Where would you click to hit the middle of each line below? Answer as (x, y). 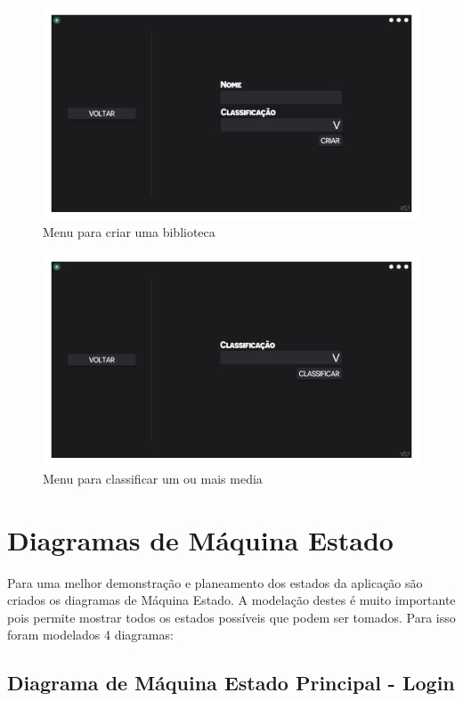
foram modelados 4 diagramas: (90, 635)
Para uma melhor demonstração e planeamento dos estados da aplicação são (215, 582)
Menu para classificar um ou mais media (153, 478)
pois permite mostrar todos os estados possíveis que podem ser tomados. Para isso (231, 617)
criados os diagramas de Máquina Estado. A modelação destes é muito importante (231, 600)
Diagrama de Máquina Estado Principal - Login (231, 683)
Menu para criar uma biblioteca (129, 232)
